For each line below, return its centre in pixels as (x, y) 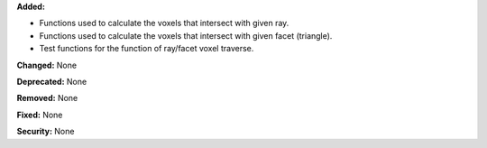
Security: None (46, 132)
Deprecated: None (52, 81)
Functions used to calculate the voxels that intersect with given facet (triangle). (186, 35)
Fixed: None (40, 115)
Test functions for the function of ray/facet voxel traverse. (147, 49)
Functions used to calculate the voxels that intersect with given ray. (164, 23)
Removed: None (47, 98)
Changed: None (46, 65)
